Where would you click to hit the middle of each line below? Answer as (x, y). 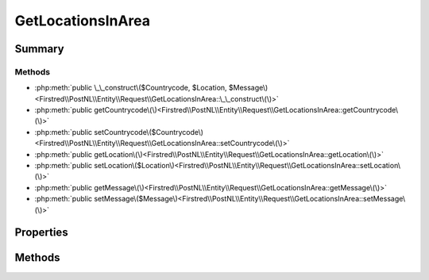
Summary (39, 49)
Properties (41, 233)
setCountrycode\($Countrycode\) (149, 132)
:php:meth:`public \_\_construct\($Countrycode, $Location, (131, 88)
